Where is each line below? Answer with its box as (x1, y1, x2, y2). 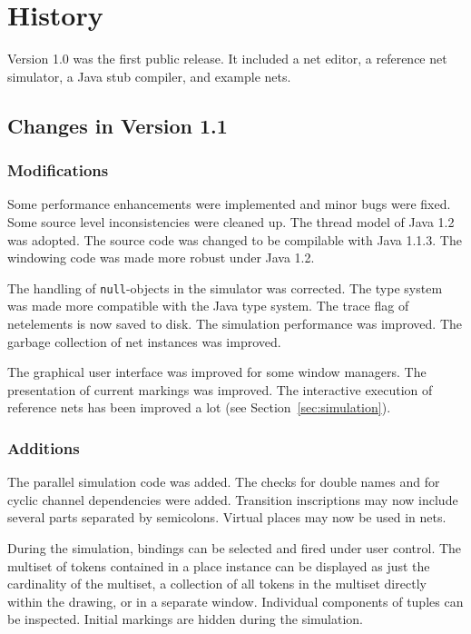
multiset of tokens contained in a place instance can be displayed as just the (7, 556, 430, 575)
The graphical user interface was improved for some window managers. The (7, 362, 427, 381)
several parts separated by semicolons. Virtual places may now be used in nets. (7, 508, 446, 527)
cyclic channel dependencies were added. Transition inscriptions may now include (7, 490, 458, 509)
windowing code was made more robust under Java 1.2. (7, 248, 315, 267)
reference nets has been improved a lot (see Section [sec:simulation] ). (7, 398, 391, 417)
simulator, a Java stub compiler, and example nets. (7, 66, 291, 85)
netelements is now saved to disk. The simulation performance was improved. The (7, 313, 463, 332)
